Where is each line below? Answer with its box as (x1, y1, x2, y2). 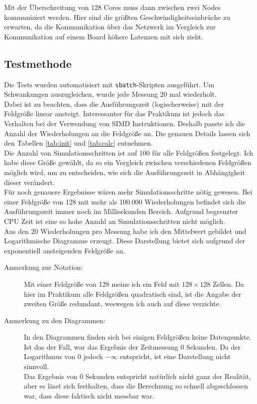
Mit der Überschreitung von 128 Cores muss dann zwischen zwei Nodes (4, 2, 221, 12)
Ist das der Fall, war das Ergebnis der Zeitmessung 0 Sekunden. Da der (24, 341, 241, 352)
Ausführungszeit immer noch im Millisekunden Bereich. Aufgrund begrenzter (4, 206, 238, 216)
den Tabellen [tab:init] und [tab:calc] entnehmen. (4, 138, 153, 148)
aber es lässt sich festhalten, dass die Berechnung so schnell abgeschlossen (24, 381, 248, 391)
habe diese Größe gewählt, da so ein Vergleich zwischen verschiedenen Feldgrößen (4, 157, 252, 168)
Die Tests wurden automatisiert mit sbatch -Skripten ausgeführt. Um (4, 79, 214, 89)
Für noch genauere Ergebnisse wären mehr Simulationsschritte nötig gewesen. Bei (4, 187, 253, 197)
